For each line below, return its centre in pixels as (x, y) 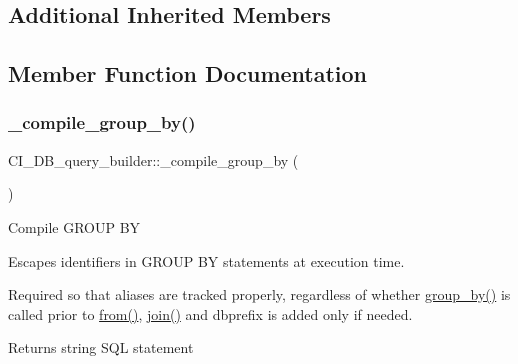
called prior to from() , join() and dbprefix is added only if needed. (210, 313)
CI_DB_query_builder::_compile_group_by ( (153, 159)
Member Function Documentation (188, 73)
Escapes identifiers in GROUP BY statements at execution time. (206, 260)
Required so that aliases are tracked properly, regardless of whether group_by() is (259, 294)
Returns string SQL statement (101, 347)
